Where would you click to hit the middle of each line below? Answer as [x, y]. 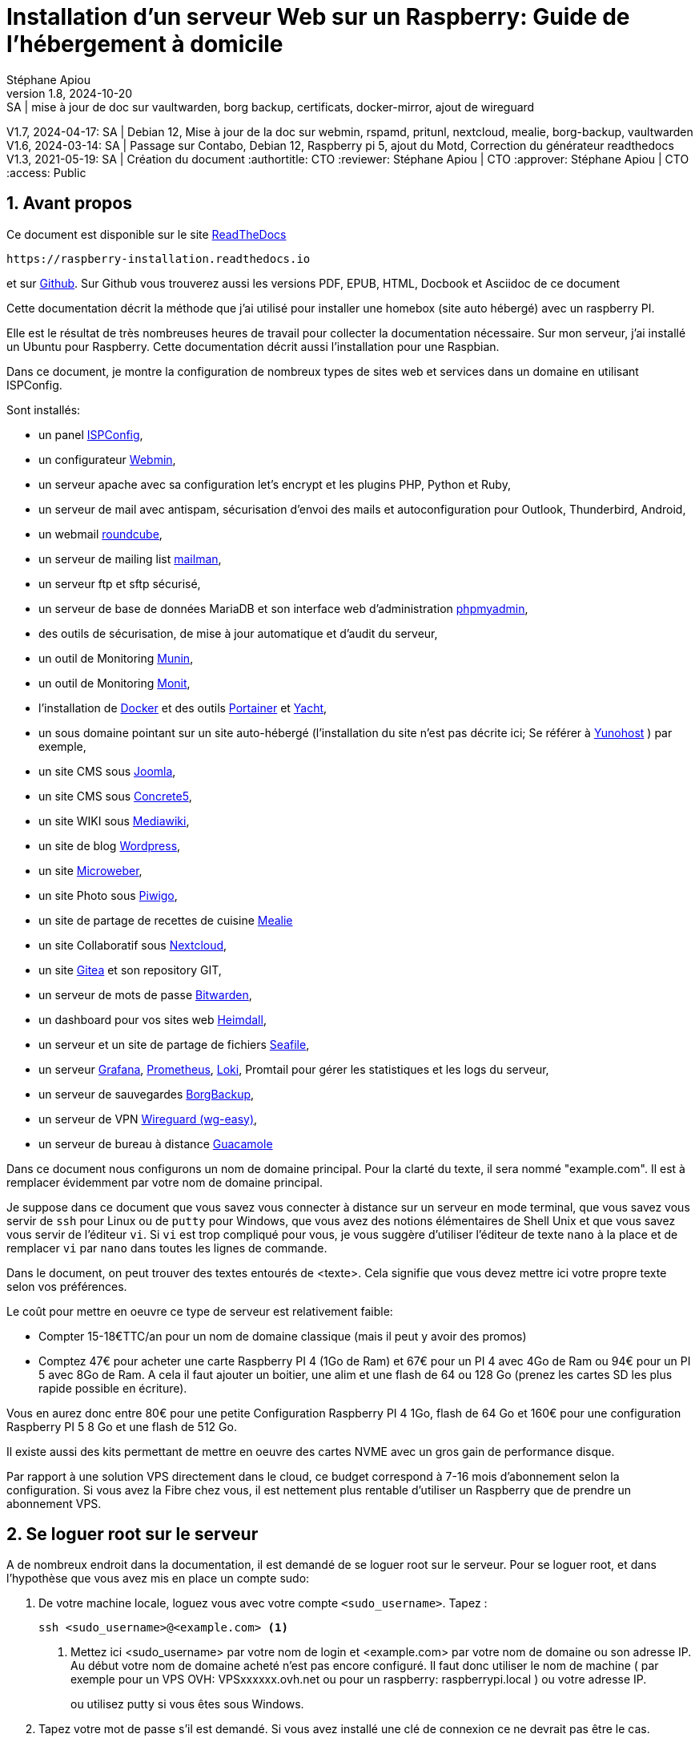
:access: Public [46, 172]
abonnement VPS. [54, 1503]
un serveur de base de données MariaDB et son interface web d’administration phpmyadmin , [283, 608]
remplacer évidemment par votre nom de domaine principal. [165, 1182]
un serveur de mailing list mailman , [130, 558]
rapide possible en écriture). [113, 1388]
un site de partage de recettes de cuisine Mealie [166, 920]
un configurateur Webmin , [107, 459]
